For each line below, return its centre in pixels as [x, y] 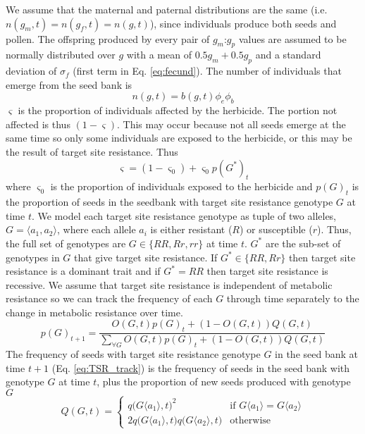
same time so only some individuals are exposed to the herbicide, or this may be [179, 138]
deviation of [31, 71]
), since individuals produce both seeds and [243, 23]
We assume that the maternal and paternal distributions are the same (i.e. [167, 9]
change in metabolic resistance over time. [94, 312]
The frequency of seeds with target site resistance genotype [133, 354]
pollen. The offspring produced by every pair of [108, 38]
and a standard [288, 55]
